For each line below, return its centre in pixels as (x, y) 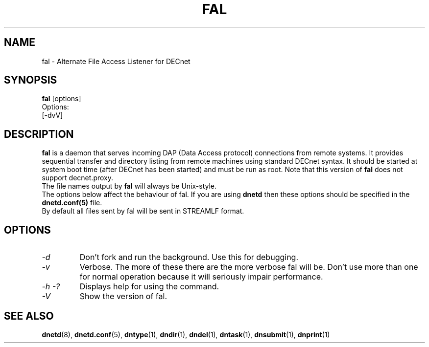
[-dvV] (52, 115)
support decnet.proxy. (78, 178)
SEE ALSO (29, 316)
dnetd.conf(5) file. (72, 203)
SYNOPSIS (31, 80)
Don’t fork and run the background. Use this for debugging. (189, 257)
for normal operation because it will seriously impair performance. (201, 277)
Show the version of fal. (123, 296)
